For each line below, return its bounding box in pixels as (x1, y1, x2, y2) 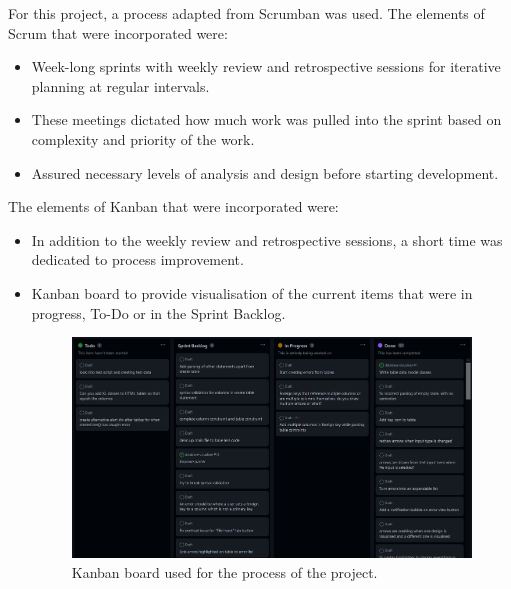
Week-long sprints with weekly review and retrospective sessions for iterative (31, 56, 501, 77)
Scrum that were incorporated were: (8, 22, 228, 43)
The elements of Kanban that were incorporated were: (8, 196, 339, 217)
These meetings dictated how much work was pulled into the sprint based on (31, 109, 502, 130)
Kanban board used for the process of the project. (71, 561, 378, 582)
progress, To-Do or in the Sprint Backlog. (31, 302, 286, 323)
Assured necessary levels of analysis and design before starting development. (31, 162, 499, 183)
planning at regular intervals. (31, 75, 210, 96)
